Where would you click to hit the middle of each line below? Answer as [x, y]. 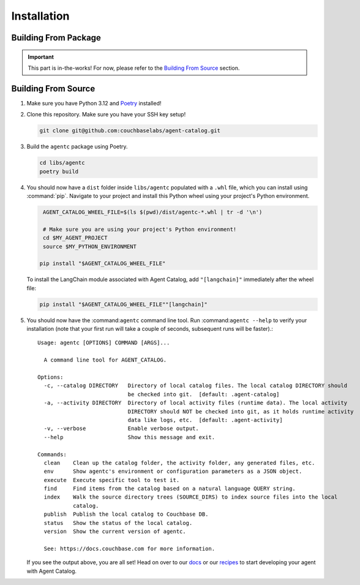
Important [41, 57]
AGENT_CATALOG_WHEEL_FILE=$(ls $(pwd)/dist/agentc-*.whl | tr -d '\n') [153, 212]
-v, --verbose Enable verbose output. [121, 428]
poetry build [59, 171]
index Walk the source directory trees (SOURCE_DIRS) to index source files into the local [191, 497]
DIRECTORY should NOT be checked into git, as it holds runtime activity [241, 411]
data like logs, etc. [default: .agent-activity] [205, 420]
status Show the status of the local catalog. [118, 523]
